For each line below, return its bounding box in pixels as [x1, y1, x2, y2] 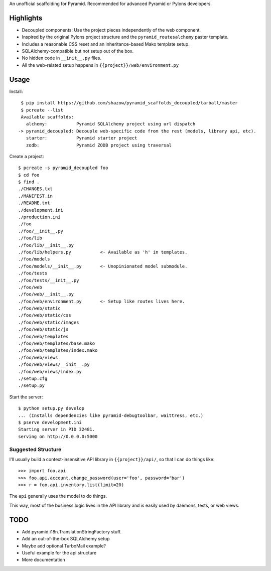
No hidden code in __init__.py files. [22, 55, 101, 61]
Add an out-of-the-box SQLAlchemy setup [22, 536, 110, 542]
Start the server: [9, 394, 43, 400]
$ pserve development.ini [18, 419, 82, 425]
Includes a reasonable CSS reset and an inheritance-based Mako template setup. [22, 41, 190, 47]
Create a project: [9, 153, 44, 159]
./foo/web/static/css [18, 313, 71, 318]
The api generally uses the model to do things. [9, 493, 107, 499]
